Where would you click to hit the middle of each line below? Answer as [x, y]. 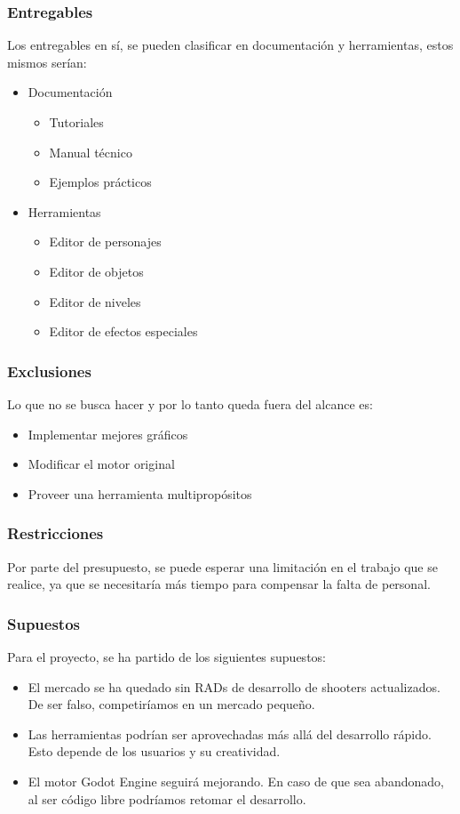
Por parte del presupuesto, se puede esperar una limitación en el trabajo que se [222, 566]
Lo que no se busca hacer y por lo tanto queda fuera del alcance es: [190, 403]
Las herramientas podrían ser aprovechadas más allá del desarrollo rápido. [230, 733]
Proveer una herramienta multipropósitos [140, 493]
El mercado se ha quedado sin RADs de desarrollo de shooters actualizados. [234, 686]
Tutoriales [76, 122]
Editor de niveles [95, 301]
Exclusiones [49, 371]
